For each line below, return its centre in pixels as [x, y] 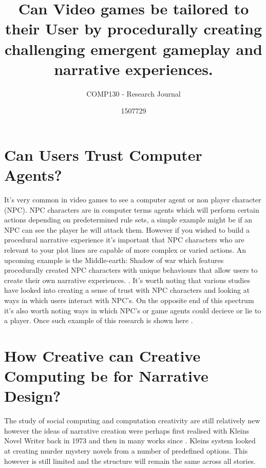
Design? [33, 396]
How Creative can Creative [102, 355]
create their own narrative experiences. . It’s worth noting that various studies [127, 280]
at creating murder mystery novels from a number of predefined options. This [126, 451]
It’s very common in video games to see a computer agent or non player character [133, 199]
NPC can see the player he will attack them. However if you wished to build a [127, 229]
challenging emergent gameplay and [134, 49]
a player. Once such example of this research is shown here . [99, 320]
